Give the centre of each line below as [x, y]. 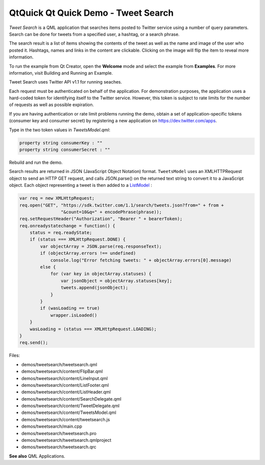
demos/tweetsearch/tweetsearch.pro [59, 433]
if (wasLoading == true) [70, 308]
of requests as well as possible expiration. [52, 105]
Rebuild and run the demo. [36, 162]
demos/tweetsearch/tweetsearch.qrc [59, 447]
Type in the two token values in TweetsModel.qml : [60, 130]
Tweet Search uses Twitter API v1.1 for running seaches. [66, 82]
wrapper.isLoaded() [74, 315]
